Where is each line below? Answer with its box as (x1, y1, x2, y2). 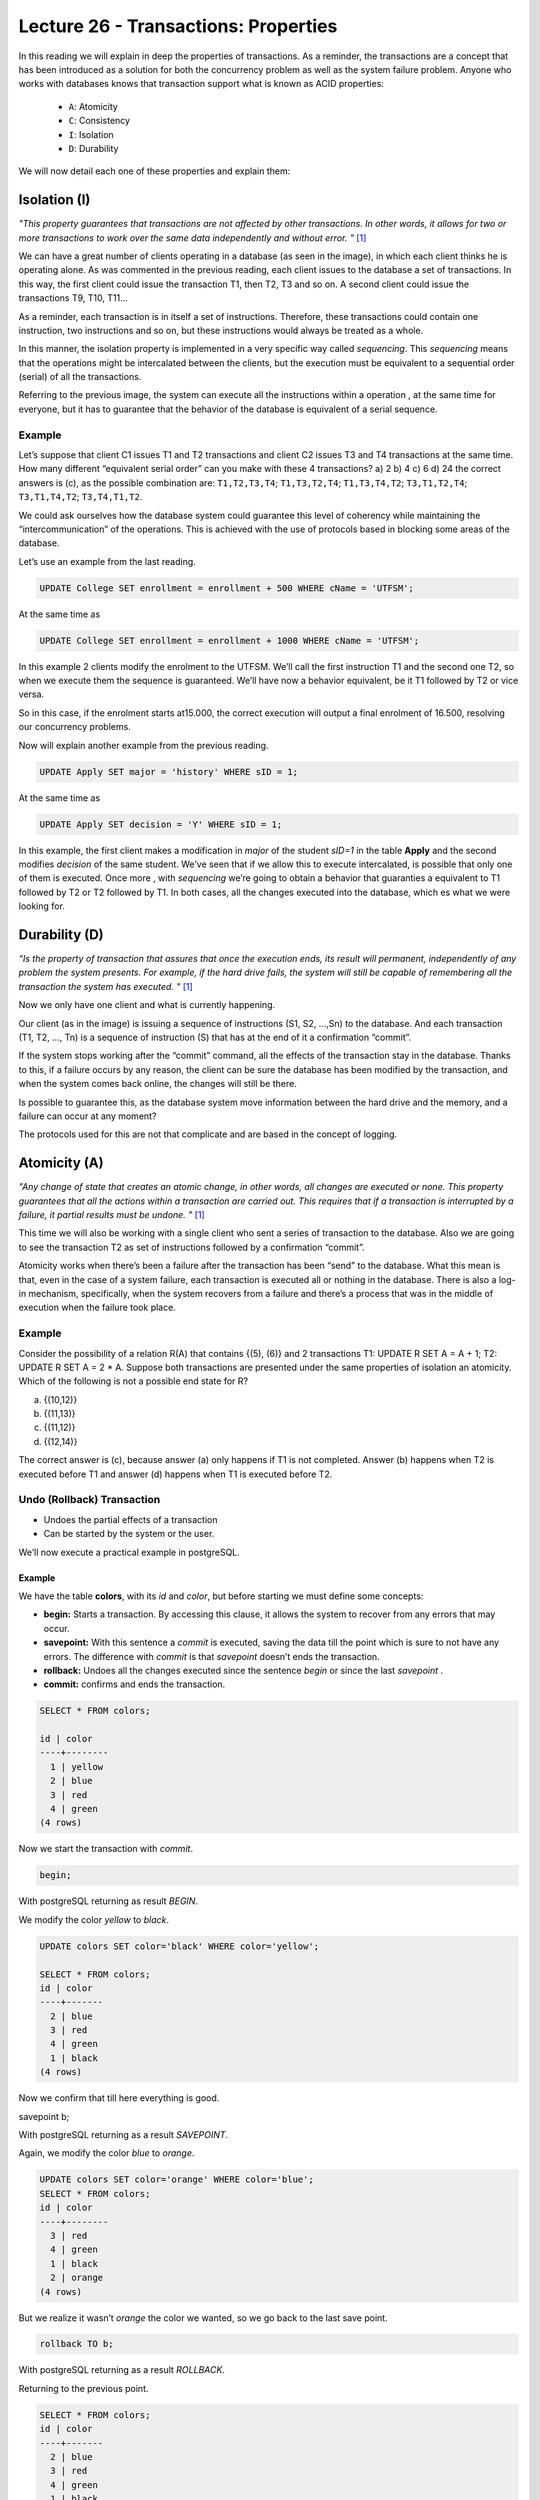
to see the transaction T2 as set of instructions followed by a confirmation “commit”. (18, 1241, 365, 1253)
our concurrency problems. (18, 721, 132, 733)
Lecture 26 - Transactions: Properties (18, 15, 338, 37)
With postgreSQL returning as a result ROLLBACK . (18, 2364, 225, 2376)
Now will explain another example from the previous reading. (18, 739, 269, 751)
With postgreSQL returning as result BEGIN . (18, 1895, 199, 1907)
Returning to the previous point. (18, 2382, 149, 2394)
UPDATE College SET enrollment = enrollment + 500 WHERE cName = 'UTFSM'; (39, 582, 415, 594)
